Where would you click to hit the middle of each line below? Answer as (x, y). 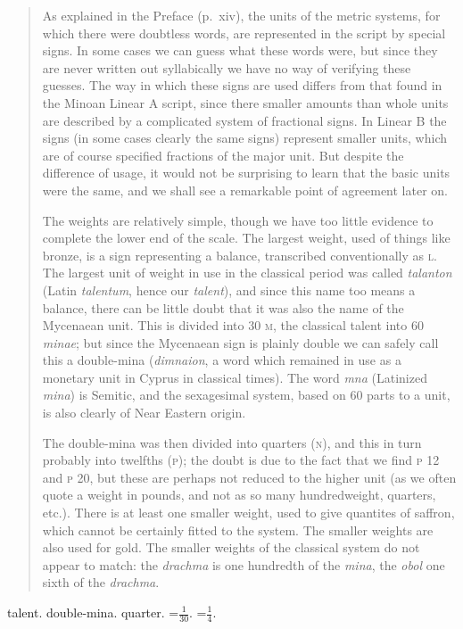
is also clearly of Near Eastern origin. (144, 413)
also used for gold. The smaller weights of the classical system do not (231, 547)
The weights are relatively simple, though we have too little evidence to (238, 220)
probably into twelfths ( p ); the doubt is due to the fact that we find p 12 (241, 460)
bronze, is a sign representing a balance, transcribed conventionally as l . (240, 255)
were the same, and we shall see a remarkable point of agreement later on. (245, 190)
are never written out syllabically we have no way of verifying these (227, 67)
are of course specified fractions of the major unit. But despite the (223, 155)
